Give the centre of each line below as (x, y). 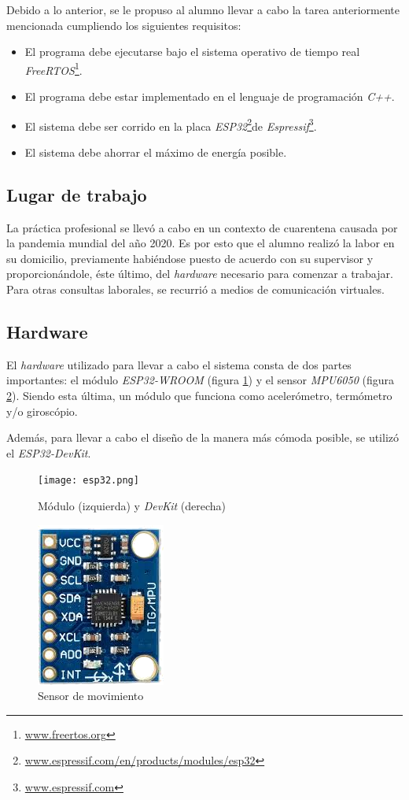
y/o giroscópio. (42, 411)
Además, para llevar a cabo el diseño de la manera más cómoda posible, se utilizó (203, 437)
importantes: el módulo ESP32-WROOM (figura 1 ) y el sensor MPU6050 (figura (200, 380)
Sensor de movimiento (91, 696)
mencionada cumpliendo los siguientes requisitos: (124, 25)
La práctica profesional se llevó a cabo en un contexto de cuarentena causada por (202, 227)
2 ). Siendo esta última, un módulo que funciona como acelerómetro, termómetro (199, 396)
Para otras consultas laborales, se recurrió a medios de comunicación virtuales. (195, 289)
